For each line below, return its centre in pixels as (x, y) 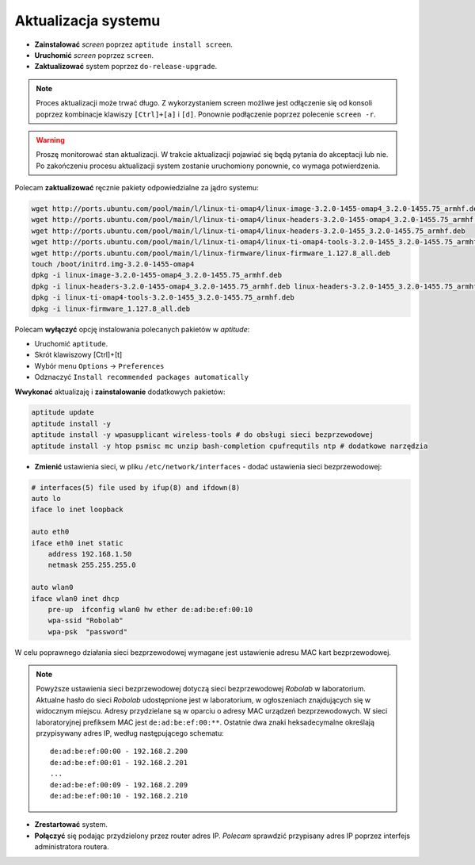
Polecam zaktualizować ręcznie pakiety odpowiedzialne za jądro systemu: (137, 188)
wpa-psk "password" (88, 632)
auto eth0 (50, 532)
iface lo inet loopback (78, 510)
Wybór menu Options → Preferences (99, 366)
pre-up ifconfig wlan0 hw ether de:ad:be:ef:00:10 (150, 609)
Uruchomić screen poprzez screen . (94, 55)
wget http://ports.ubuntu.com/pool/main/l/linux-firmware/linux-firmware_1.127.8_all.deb (211, 253)
